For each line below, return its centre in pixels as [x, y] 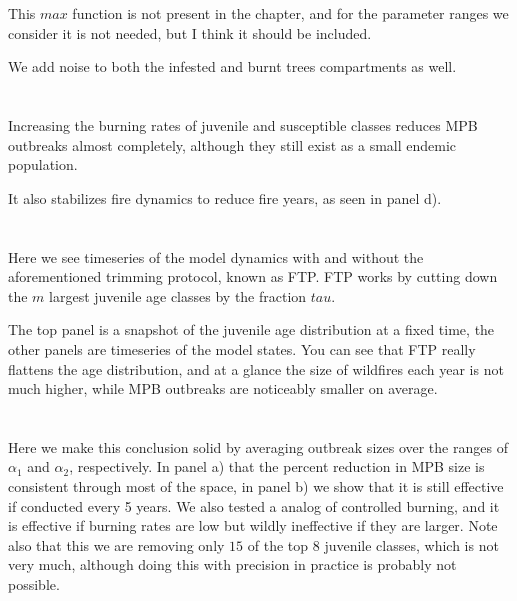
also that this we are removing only [116, 544]
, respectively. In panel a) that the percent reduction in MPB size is [277, 466]
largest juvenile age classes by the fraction [178, 295]
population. [43, 164]
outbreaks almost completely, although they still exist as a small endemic [232, 144]
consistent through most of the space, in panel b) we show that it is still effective [256, 486]
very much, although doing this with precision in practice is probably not [232, 564]
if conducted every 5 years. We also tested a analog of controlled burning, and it [254, 505]
